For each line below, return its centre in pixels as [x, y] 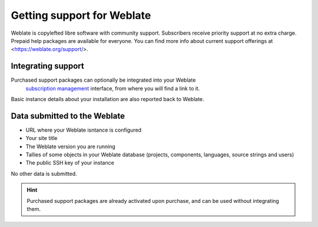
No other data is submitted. [44, 173]
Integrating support [48, 66]
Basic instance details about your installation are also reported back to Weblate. [107, 99]
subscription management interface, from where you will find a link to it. [113, 88]
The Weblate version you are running [70, 146]
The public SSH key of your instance [70, 163]
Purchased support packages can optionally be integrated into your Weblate [103, 80]
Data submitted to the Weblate [68, 116]
